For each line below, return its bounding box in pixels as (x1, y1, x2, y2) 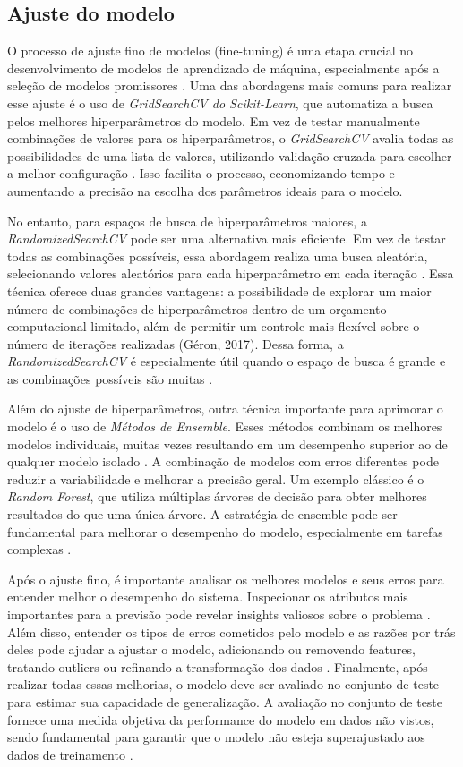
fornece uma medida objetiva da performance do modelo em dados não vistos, (7, 710, 434, 729)
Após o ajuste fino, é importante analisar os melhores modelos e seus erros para (7, 569, 444, 588)
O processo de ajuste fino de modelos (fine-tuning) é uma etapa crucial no (7, 41, 414, 60)
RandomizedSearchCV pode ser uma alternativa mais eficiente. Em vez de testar (7, 229, 446, 248)
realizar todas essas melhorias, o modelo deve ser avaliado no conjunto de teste (7, 675, 440, 694)
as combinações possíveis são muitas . (7, 369, 213, 388)
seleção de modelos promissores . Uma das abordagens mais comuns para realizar (7, 76, 452, 95)
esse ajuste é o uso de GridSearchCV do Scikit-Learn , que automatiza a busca (7, 93, 433, 112)
